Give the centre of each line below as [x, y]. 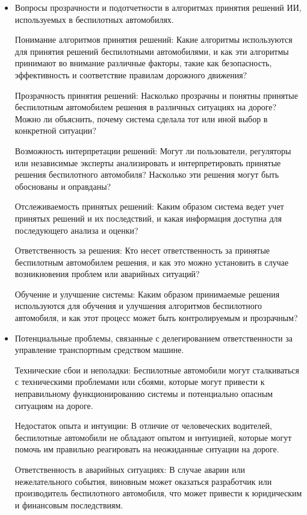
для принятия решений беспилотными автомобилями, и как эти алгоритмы [152, 51]
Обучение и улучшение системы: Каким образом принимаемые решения [147, 294]
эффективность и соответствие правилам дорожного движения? [131, 74]
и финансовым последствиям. [69, 504]
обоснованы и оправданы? [63, 186]
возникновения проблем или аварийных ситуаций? [107, 274]
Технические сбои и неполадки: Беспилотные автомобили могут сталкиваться [157, 370]
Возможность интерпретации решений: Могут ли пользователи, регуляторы [153, 150]
